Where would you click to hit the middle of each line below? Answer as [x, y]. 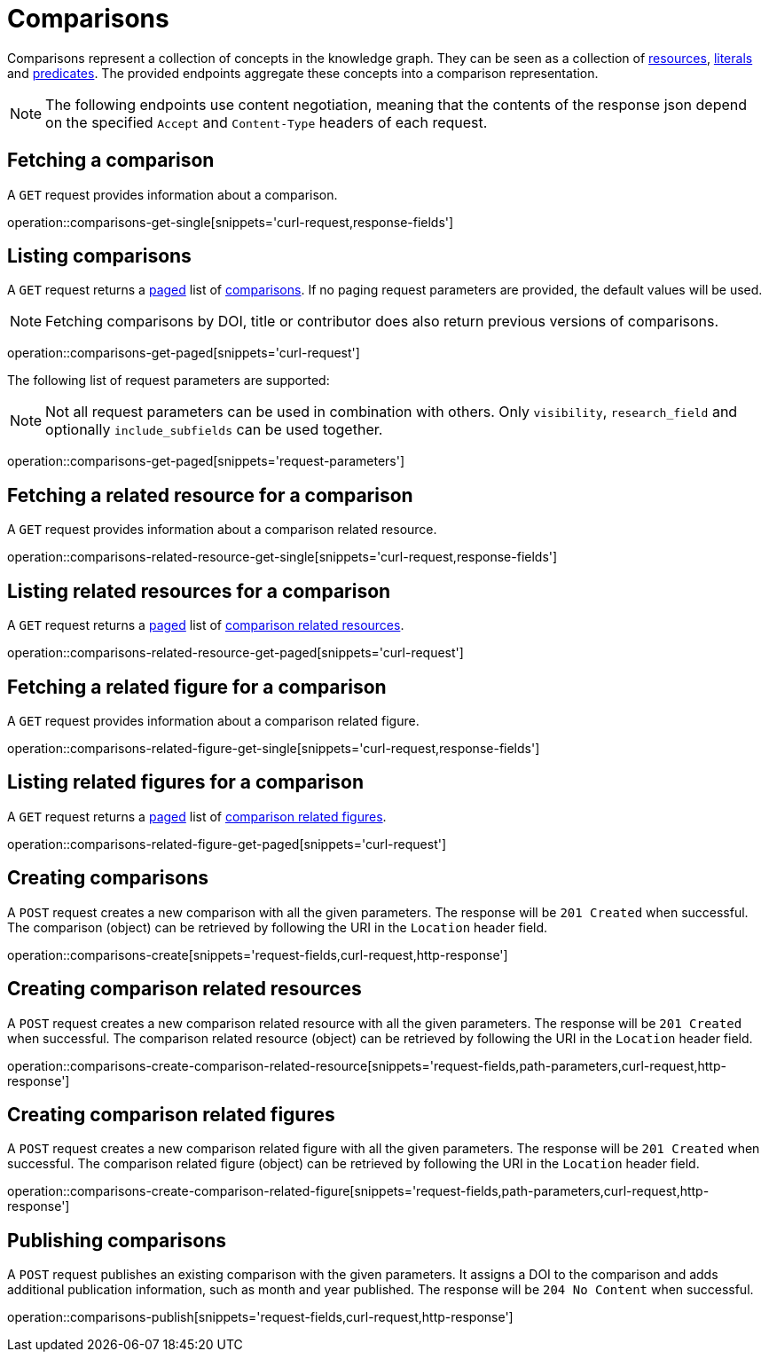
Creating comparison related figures [171, 1114]
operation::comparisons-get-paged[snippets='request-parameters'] [206, 461]
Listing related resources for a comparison [199, 591]
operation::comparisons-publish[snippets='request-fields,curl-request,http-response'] [260, 1317]
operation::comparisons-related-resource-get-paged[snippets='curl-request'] [235, 653]
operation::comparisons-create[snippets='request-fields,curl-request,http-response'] [258, 954]
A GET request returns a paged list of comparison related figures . [197, 816]
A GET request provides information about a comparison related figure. [213, 720]
